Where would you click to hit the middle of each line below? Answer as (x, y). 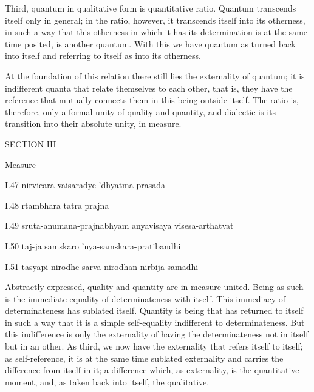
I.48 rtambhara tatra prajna (57, 205)
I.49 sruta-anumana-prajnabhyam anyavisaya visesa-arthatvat (119, 225)
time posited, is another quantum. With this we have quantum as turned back (150, 43)
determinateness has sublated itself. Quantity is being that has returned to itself (154, 310)
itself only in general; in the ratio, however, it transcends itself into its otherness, (155, 20)
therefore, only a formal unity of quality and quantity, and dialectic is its (140, 111)
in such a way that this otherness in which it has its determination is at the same (156, 32)
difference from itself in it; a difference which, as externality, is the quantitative (152, 370)
